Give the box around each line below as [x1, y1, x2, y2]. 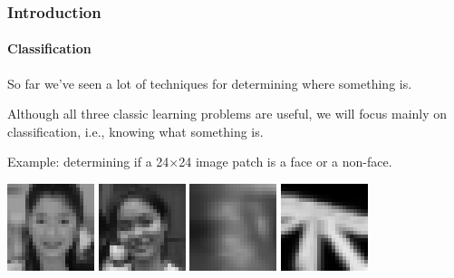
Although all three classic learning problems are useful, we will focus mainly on [7, 104, 448, 123]
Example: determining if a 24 [7, 152, 169, 171]
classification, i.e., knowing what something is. [7, 121, 264, 140]
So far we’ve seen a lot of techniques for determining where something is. [7, 73, 412, 92]
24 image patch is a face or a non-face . [179, 152, 392, 171]
